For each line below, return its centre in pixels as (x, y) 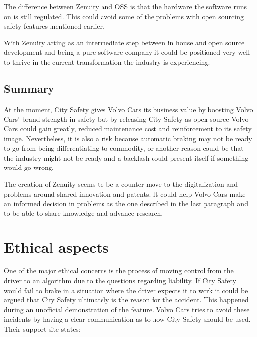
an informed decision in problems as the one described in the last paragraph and (126, 203)
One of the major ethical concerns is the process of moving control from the (119, 271)
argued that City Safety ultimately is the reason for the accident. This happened (126, 300)
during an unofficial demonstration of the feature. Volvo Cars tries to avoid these (127, 309)
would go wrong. (29, 167)
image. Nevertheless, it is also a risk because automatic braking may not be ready (128, 138)
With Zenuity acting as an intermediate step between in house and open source (124, 42)
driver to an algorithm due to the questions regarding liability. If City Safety (120, 280)
